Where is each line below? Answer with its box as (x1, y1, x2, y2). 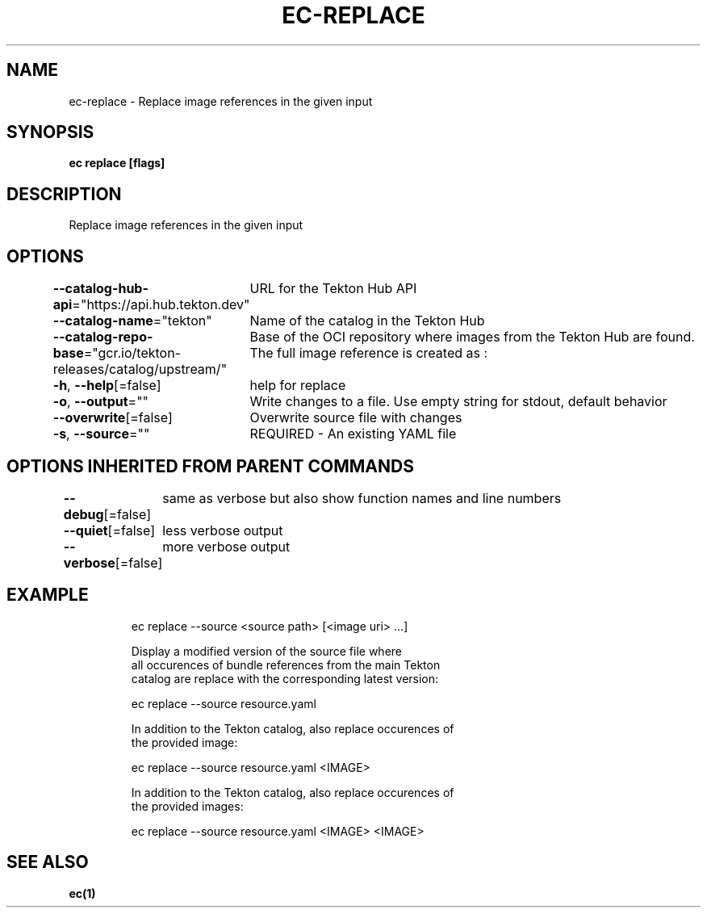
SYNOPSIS (6, 122, 94, 143)
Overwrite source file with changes (249, 409, 462, 426)
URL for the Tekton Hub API (249, 280, 417, 297)
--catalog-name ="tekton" (52, 312, 212, 329)
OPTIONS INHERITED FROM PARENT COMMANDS (6, 455, 414, 476)
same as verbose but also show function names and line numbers (162, 489, 562, 506)
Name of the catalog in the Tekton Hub (249, 312, 485, 329)
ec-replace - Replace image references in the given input (69, 94, 373, 108)
